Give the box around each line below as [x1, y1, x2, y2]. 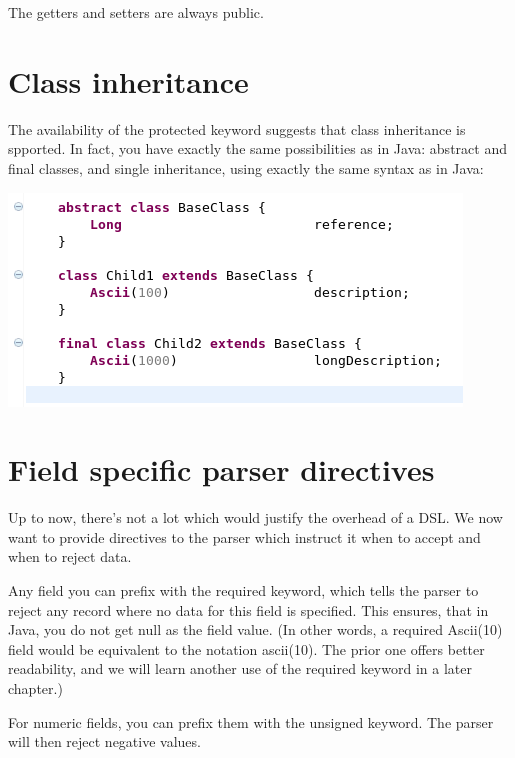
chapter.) [8, 677, 63, 698]
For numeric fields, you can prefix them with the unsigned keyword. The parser [8, 711, 494, 732]
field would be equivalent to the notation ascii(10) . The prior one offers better [8, 638, 485, 659]
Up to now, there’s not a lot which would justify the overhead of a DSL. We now [8, 507, 503, 528]
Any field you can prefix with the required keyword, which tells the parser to [8, 580, 479, 600]
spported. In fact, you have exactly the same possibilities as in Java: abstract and [8, 138, 507, 159]
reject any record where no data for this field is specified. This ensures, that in [8, 599, 489, 620]
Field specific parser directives [8, 449, 435, 490]
